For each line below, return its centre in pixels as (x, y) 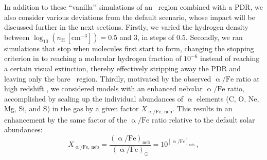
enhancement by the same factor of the (66, 119)
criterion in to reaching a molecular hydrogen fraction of (93, 58)
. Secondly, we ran (214, 37)
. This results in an (202, 108)
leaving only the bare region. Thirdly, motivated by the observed (108, 78)
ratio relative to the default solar (203, 119)
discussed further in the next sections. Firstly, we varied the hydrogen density (126, 27)
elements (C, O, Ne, (228, 98)
